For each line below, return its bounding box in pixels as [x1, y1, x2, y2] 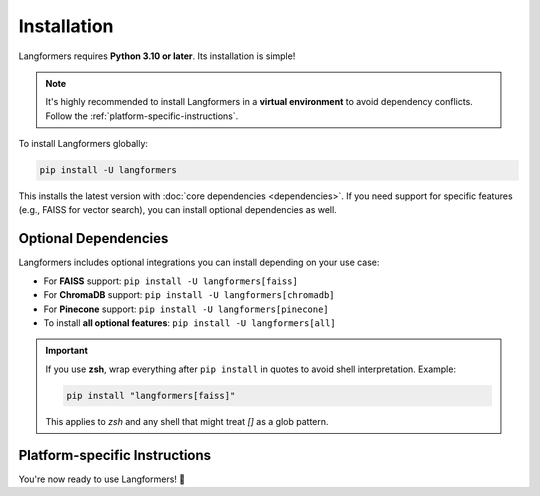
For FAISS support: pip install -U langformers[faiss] [43, 275, 299, 287]
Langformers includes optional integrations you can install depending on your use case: [18, 256, 380, 269]
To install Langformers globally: [18, 138, 149, 150]
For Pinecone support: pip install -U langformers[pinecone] [43, 303, 329, 315]
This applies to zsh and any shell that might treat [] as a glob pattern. [45, 415, 329, 427]
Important [45, 345, 89, 357]
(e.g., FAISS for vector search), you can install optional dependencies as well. [18, 204, 337, 216]
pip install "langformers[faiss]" [66, 390, 236, 401]
